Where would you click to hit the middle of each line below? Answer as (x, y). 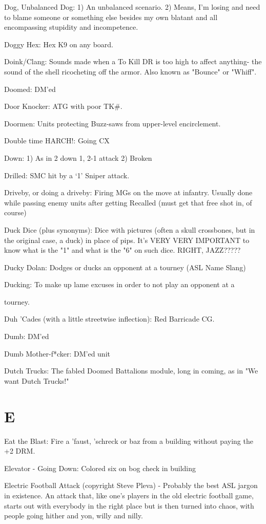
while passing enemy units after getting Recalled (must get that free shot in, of (128, 202)
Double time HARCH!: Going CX (57, 141)
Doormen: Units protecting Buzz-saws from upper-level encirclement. (112, 123)
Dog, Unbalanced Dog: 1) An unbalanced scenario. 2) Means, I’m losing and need (132, 7)
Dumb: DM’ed (27, 336)
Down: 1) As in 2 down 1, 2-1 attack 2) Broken (78, 157)
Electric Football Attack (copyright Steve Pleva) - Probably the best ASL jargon (131, 485)
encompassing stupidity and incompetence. (71, 27)
